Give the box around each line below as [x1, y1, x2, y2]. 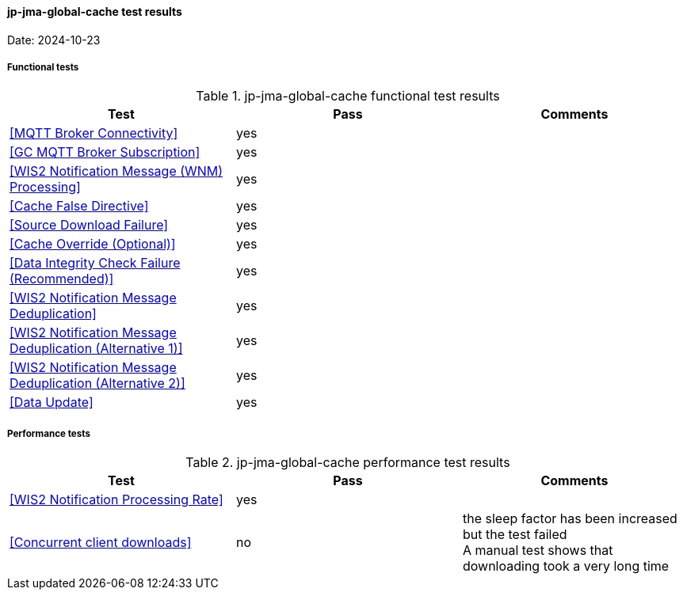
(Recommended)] [10, 271, 114, 287]
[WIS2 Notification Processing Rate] [10, 492, 223, 508]
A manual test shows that [462, 542, 613, 559]
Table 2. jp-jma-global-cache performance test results [185, 454, 510, 471]
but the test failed [462, 526, 567, 543]
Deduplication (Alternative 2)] [10, 375, 185, 392]
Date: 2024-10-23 [7, 32, 101, 47]
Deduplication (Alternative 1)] [10, 340, 183, 357]
